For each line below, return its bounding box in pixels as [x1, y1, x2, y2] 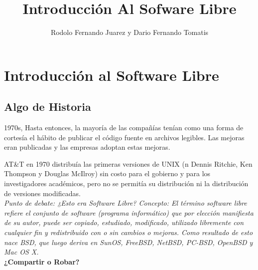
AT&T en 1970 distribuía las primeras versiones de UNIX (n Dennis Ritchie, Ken [4, 158, 253, 169]
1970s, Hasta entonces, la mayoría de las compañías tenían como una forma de [4, 122, 244, 133]
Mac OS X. [4, 247, 39, 257]
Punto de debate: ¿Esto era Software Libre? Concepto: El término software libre [4, 198, 247, 208]
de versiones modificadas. [4, 188, 81, 198]
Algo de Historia [4, 99, 91, 114]
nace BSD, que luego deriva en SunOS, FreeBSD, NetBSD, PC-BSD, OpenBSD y [4, 237, 253, 247]
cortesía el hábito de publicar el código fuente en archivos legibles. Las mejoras [4, 132, 245, 142]
